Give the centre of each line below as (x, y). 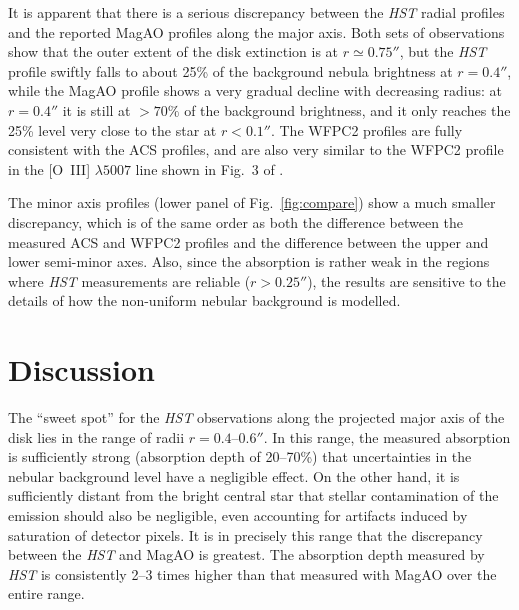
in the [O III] (49, 168)
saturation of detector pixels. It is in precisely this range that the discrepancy (245, 534)
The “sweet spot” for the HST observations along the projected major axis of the (256, 417)
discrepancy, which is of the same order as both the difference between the (236, 221)
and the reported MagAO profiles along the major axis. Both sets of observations (256, 31)
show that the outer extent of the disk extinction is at (173, 51)
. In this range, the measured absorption (387, 436)
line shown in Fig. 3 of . (209, 168)
